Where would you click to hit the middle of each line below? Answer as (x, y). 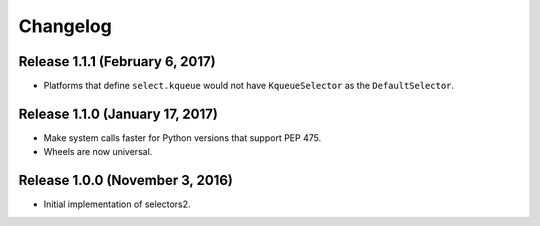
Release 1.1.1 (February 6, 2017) (117, 61)
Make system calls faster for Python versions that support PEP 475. (182, 137)
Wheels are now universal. (98, 152)
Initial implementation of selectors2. (117, 204)
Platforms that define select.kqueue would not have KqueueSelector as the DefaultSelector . (249, 86)
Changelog (65, 26)
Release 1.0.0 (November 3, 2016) (126, 180)
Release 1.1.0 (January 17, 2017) (118, 113)
